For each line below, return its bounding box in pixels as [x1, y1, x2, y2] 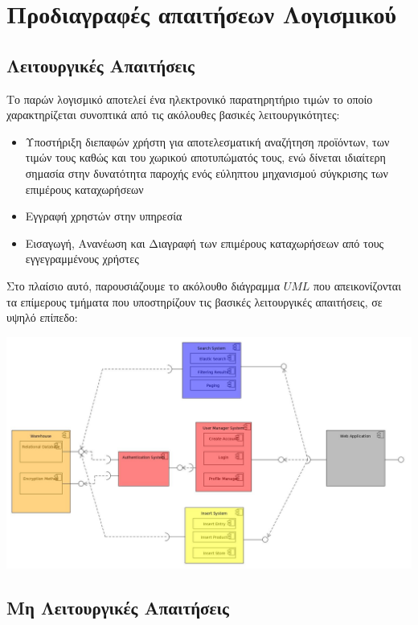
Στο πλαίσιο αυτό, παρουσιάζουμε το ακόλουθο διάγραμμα [6, 277, 281, 294]
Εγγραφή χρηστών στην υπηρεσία [25, 208, 182, 224]
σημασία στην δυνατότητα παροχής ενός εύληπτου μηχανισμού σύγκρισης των [25, 164, 388, 181]
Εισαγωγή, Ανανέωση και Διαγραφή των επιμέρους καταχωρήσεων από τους [25, 234, 384, 251]
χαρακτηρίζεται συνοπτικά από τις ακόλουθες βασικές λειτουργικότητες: [6, 106, 340, 123]
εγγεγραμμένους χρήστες [25, 250, 139, 267]
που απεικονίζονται [313, 277, 401, 294]
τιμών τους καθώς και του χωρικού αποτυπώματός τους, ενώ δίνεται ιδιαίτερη [25, 149, 386, 166]
